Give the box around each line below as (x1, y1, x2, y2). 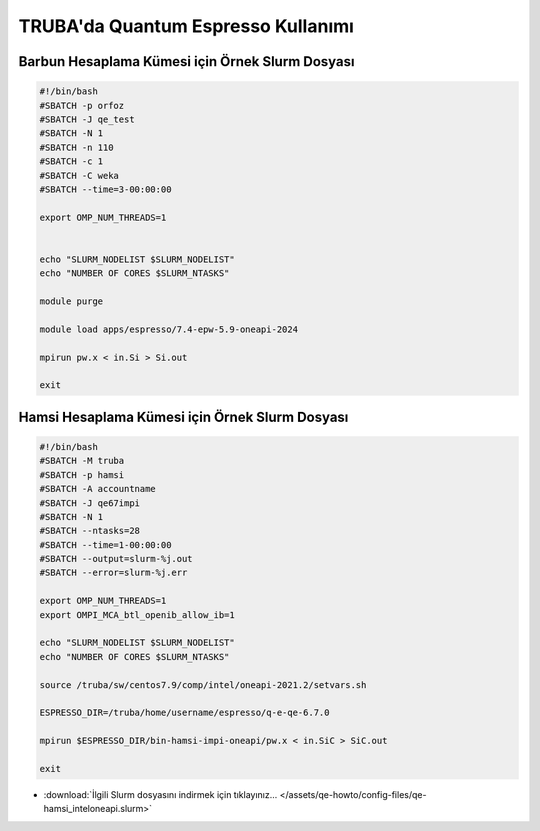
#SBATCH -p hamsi (39, 469, 125, 480)
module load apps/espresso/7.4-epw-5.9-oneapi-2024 (39, 323, 299, 335)
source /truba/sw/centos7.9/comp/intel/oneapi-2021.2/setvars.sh (39, 679, 367, 690)
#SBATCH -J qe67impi (39, 497, 140, 509)
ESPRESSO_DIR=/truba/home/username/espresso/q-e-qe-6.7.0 (39, 707, 330, 719)
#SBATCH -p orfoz (39, 100, 125, 111)
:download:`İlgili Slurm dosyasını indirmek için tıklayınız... (43, 788, 278, 800)
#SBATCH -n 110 (39, 141, 114, 153)
